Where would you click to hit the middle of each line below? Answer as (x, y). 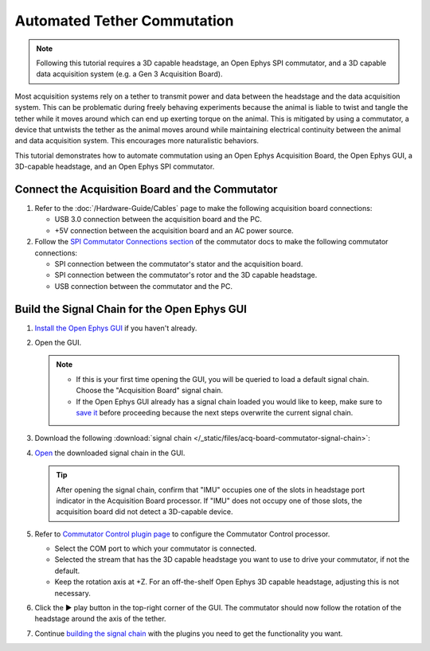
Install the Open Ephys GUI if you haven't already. (116, 328)
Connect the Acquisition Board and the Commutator (146, 189)
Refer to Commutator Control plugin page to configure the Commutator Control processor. (182, 534)
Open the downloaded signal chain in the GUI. (110, 453)
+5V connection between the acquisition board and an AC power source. (174, 230)
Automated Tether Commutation (124, 21)
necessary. (73, 593)
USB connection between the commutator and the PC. (143, 286)
